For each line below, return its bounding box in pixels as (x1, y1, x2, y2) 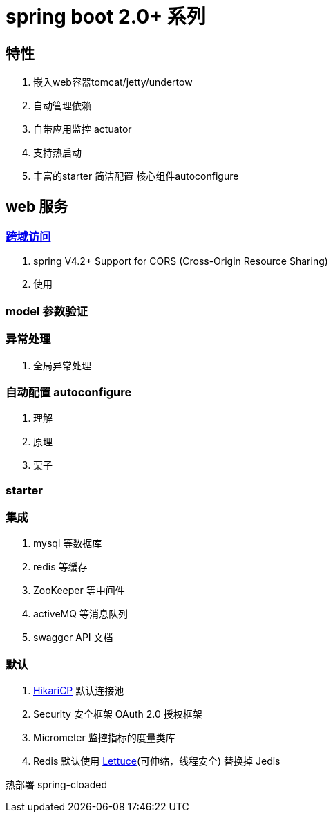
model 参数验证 (6, 304, 88, 318)
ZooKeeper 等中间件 (33, 584, 125, 597)
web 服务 (6, 197, 68, 215)
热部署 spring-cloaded (6, 779, 108, 791)
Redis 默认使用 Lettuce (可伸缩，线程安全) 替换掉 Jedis (33, 755, 280, 768)
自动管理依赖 (33, 100, 91, 112)
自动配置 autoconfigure (6, 384, 132, 399)
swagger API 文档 (33, 631, 113, 644)
